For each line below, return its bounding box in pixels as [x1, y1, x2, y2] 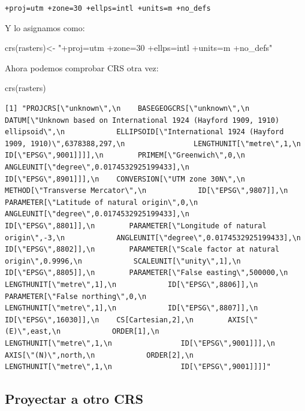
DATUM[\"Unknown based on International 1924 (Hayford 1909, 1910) [5, 116, 280, 125]
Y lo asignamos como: [5, 21, 85, 34]
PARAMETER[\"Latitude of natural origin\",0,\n [5, 198, 198, 207]
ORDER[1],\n [111, 327, 159, 336]
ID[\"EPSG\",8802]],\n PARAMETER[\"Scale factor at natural [5, 245, 280, 254]
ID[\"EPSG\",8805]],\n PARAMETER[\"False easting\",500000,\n [5, 268, 288, 277]
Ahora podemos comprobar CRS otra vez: [5, 61, 159, 74]
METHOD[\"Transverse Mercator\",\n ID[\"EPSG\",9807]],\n [5, 186, 288, 195]
